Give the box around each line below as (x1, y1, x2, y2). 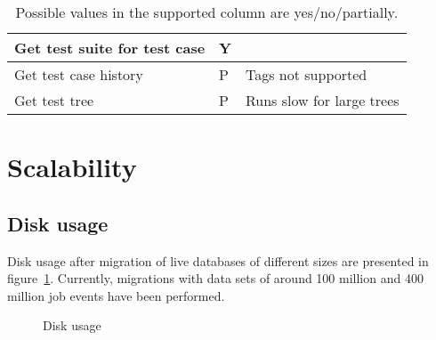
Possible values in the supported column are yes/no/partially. (15, 2, 399, 22)
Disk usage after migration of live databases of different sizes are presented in (7, 251, 429, 270)
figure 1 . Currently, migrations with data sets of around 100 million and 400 (7, 269, 424, 287)
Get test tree (14, 90, 94, 110)
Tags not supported (246, 64, 367, 85)
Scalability (7, 149, 137, 185)
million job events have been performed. (7, 286, 225, 304)
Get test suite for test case (14, 37, 206, 58)
